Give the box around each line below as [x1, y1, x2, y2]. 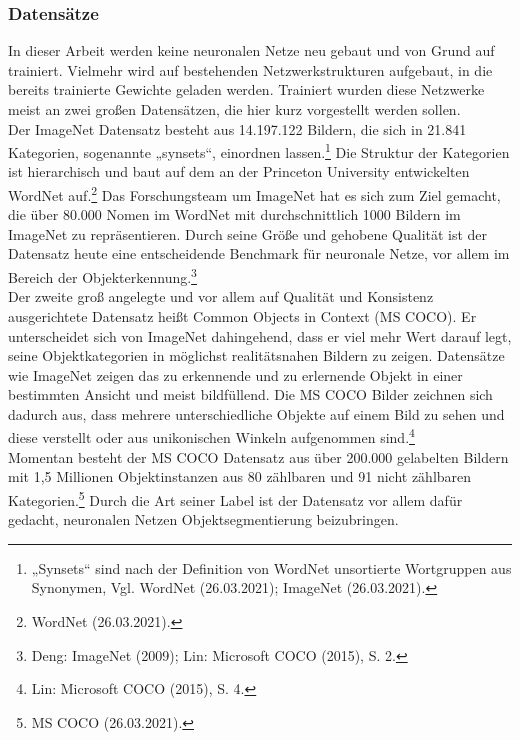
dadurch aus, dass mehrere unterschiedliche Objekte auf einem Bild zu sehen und [8, 403, 505, 424]
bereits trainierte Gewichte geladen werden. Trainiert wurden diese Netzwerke [8, 79, 485, 100]
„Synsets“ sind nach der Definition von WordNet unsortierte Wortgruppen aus [31, 557, 512, 578]
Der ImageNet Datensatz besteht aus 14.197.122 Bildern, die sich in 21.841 [8, 118, 467, 139]
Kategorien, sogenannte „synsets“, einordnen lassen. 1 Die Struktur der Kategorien [8, 139, 510, 162]
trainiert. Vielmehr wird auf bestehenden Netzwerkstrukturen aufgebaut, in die [8, 59, 493, 80]
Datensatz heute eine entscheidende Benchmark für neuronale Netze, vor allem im [8, 243, 510, 264]
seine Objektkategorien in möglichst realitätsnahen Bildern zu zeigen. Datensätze [8, 345, 505, 366]
